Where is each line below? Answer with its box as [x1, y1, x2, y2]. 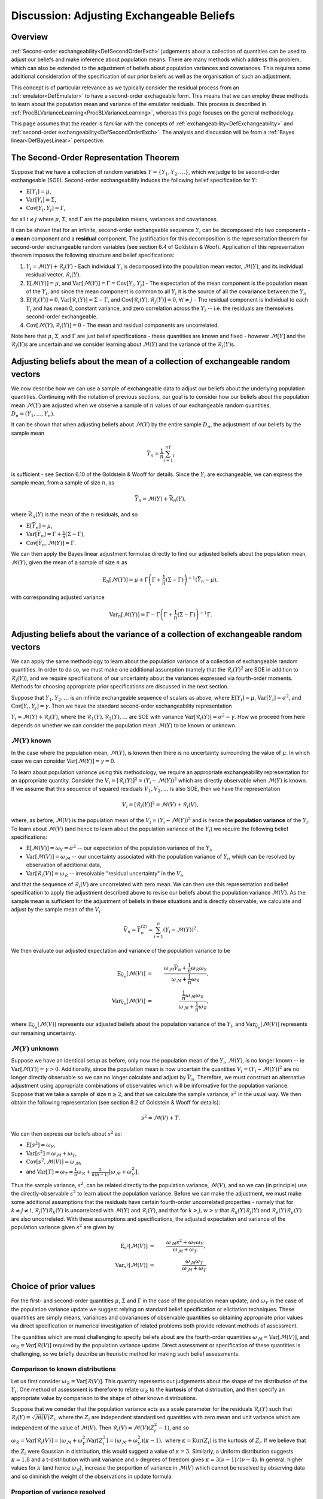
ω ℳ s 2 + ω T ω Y [166, 1238, 204, 1247]
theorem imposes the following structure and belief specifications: [11, 252, 175, 259]
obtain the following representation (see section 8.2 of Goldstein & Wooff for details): [11, 1099, 221, 1106]
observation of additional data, [26, 861, 102, 869]
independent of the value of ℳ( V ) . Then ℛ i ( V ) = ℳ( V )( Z [11, 1424, 155, 1433]
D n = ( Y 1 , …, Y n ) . [11, 410, 55, 419]
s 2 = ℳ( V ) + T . [141, 1113, 181, 1121]
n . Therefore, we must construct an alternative [191, 1074, 306, 1082]
